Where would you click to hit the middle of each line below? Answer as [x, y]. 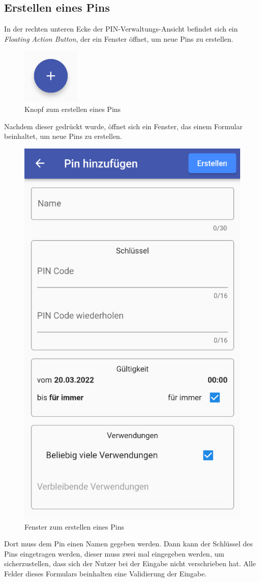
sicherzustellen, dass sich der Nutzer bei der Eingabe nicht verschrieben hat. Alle [130, 563]
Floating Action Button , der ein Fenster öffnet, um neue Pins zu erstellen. [119, 38]
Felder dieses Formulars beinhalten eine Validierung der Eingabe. [106, 573]
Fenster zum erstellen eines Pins [74, 526]
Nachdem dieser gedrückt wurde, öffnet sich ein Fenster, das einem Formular [123, 126]
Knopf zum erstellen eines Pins [73, 109]
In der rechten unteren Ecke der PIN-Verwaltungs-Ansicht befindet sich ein [121, 29]
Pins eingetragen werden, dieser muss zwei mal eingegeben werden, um [114, 553]
